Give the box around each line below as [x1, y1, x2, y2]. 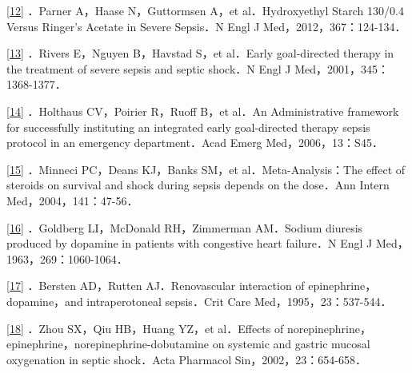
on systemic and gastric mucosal [212, 335, 370, 352]
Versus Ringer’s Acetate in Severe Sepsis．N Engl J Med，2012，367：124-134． [6, 18, 406, 34]
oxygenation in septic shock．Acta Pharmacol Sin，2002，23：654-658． [6, 351, 366, 367]
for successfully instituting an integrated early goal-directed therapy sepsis [6, 118, 370, 135]
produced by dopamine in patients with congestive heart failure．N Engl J [6, 235, 373, 252]
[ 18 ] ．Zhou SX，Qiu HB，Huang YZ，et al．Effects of [6, 319, 284, 336]
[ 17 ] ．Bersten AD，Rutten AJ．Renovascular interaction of [6, 277, 305, 294]
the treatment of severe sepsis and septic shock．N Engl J [6, 60, 291, 77]
